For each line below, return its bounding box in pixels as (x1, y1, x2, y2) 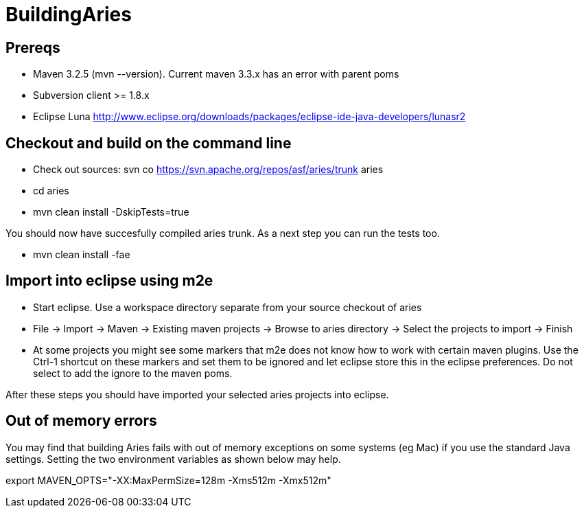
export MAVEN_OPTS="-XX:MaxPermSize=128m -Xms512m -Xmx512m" (5, 474, 331, 486)
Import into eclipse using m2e (5, 272, 213, 290)
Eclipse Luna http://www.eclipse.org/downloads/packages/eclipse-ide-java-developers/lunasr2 (33, 111, 466, 123)
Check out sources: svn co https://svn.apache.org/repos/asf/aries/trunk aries (33, 163, 384, 176)
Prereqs (5, 38, 60, 56)
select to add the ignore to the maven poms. (33, 367, 233, 379)
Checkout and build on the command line (5, 134, 292, 152)
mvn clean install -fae (33, 249, 130, 261)
